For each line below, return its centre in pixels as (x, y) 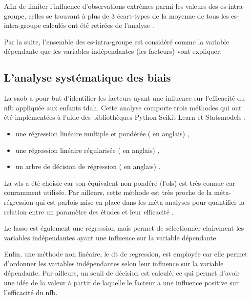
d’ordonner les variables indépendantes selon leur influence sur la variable (114, 263)
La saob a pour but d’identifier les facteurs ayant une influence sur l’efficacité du (125, 98)
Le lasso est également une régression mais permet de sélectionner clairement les (124, 228)
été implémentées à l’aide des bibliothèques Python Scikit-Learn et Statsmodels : (125, 117)
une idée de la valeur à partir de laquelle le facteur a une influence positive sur (122, 283)
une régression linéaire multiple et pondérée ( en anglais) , (102, 133)
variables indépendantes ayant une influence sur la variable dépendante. (111, 237)
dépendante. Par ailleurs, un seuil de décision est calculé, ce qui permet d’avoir (122, 273)
